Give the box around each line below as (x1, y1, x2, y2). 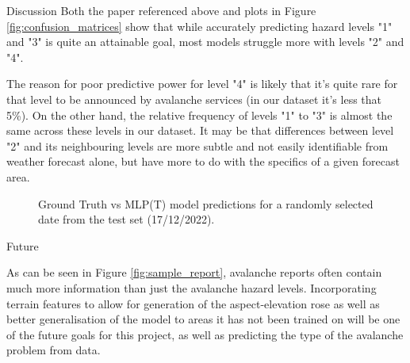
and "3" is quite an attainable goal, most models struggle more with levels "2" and (6, 33, 404, 50)
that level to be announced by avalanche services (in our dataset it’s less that (6, 90, 382, 107)
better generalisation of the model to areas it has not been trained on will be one (6, 311, 400, 327)
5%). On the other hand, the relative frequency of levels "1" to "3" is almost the (6, 106, 393, 123)
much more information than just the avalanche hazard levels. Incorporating (6, 279, 377, 296)
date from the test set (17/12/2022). (38, 211, 215, 227)
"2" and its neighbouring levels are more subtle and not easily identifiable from (6, 137, 389, 154)
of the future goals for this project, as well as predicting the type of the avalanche (6, 326, 404, 342)
